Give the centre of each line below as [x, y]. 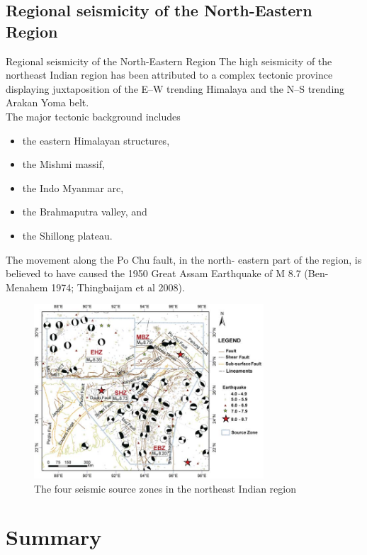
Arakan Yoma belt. [47, 102]
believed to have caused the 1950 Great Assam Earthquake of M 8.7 [153, 273]
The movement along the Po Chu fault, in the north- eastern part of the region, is [184, 259]
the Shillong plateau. [67, 235]
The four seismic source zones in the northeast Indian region [165, 488]
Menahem [27, 287]
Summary [54, 537]
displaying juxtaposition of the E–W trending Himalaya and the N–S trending [175, 88]
